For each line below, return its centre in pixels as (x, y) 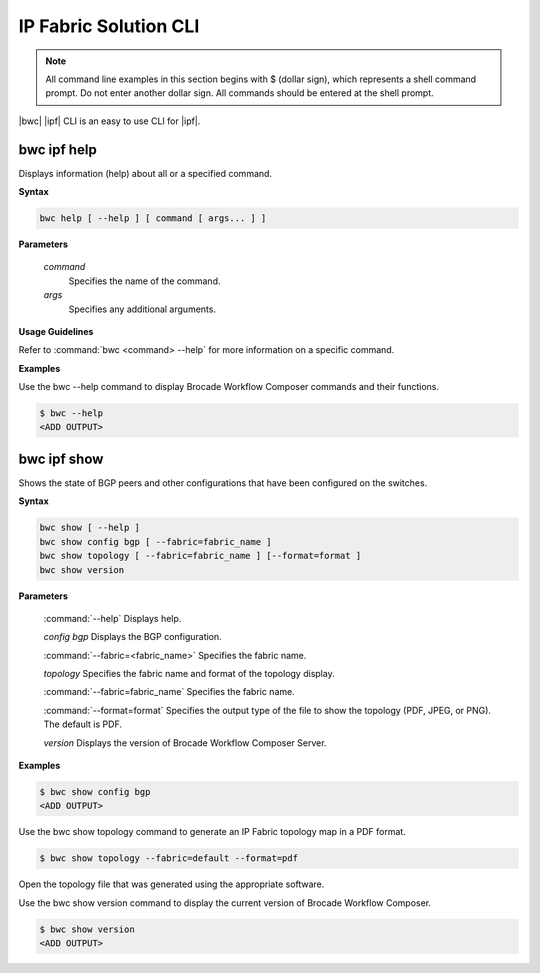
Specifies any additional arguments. (142, 309)
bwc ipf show (61, 458)
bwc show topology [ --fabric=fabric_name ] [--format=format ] (200, 556)
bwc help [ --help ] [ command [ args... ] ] (153, 218)
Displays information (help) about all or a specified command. (145, 173)
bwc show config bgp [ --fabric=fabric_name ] (155, 541)
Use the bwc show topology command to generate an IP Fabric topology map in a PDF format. (212, 832)
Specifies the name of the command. (144, 281)
